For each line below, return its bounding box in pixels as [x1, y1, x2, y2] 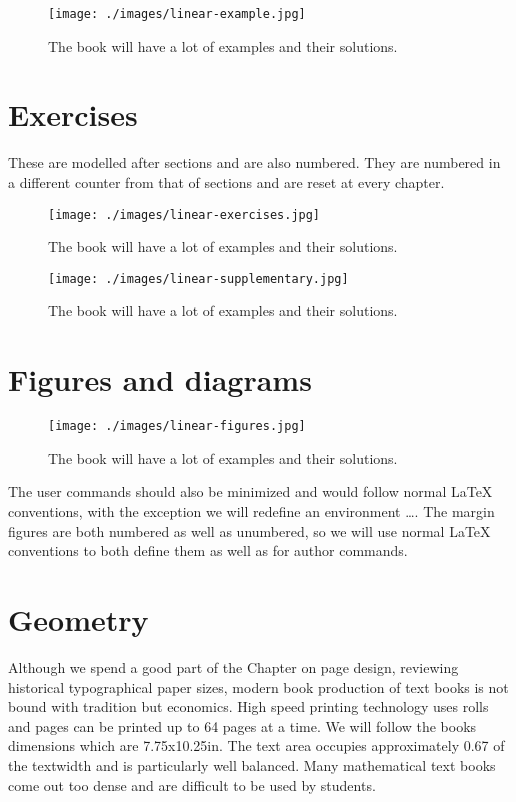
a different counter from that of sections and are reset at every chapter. [8, 171, 445, 192]
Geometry [8, 599, 149, 639]
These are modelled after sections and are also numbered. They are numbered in [8, 152, 501, 173]
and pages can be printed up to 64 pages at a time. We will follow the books [8, 715, 477, 736]
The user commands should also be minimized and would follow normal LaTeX [8, 481, 493, 502]
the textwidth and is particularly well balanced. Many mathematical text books [8, 754, 496, 775]
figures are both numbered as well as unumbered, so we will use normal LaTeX [8, 520, 491, 541]
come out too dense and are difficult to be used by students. [8, 774, 376, 795]
